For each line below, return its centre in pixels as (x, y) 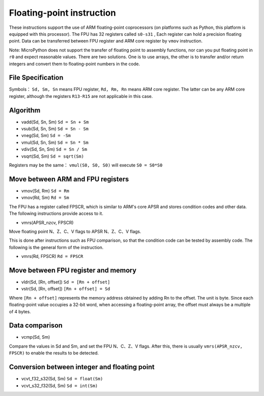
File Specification (36, 78)
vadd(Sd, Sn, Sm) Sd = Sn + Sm (55, 122)
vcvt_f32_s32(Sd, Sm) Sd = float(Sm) (62, 379)
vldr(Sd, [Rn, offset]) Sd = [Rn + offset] (66, 282)
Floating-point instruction (63, 13)
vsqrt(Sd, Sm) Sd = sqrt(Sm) (53, 156)
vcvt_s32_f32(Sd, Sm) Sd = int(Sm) (59, 385)
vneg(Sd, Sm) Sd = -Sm (46, 136)
